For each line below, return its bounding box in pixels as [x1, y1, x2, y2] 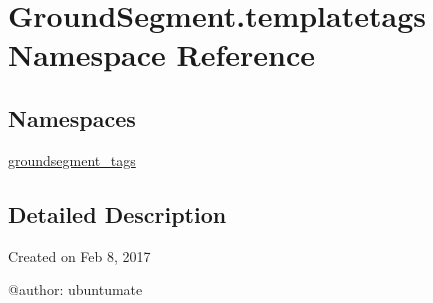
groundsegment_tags [8, 149, 136, 170]
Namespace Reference [8, 34, 315, 75]
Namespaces [8, 102, 136, 133]
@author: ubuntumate [8, 279, 143, 300]
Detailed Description [8, 198, 227, 229]
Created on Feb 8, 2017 [8, 245, 151, 266]
